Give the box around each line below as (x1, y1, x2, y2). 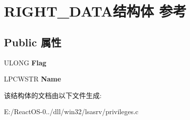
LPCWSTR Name (4, 74, 61, 84)
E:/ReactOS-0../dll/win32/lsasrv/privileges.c (4, 106, 139, 117)
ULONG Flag (4, 57, 46, 67)
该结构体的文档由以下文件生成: (4, 90, 102, 100)
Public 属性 (4, 34, 62, 49)
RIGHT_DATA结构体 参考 (4, 1, 187, 21)
